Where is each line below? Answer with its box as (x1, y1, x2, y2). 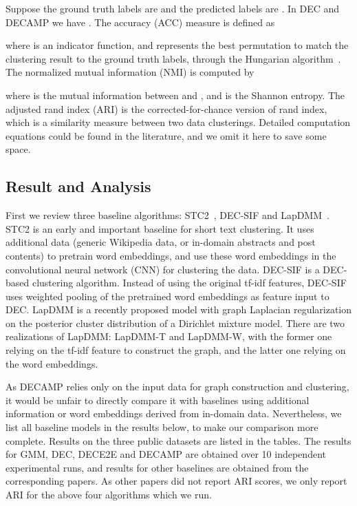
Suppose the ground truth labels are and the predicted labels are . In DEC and (6, 1, 340, 15)
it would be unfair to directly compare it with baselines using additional (6, 392, 310, 407)
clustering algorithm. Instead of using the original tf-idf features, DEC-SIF (32, 275, 347, 290)
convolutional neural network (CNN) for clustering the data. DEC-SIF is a (6, 262, 320, 276)
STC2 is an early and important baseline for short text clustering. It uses (6, 221, 314, 235)
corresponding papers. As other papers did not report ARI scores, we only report (6, 474, 347, 488)
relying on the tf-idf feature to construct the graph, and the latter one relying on (6, 343, 346, 357)
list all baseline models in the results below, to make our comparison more (6, 420, 318, 434)
